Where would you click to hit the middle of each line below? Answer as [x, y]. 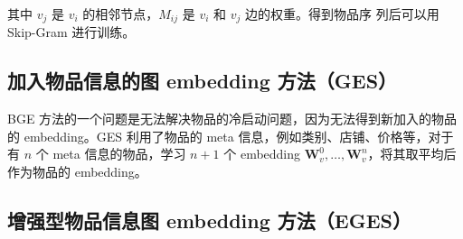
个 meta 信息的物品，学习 [111, 154]
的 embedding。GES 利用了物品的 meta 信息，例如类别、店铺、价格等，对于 [231, 136]
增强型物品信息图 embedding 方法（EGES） [209, 221]
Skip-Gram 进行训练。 [71, 32]
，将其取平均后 [412, 154]
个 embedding [262, 154]
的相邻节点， [121, 14]
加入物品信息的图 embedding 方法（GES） [203, 81]
